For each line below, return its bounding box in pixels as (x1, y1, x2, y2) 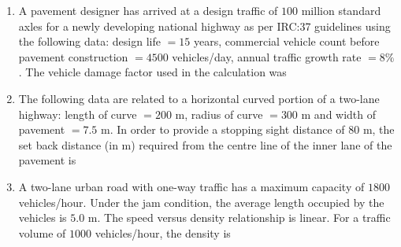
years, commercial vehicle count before (193, 33, 380, 50)
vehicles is (18, 209, 67, 226)
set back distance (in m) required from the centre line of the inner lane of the (18, 136, 392, 153)
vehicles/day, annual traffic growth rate (172, 48, 362, 65)
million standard (301, 2, 381, 18)
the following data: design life (18, 33, 161, 50)
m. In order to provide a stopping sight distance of (101, 121, 345, 138)
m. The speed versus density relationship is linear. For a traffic (87, 209, 391, 226)
